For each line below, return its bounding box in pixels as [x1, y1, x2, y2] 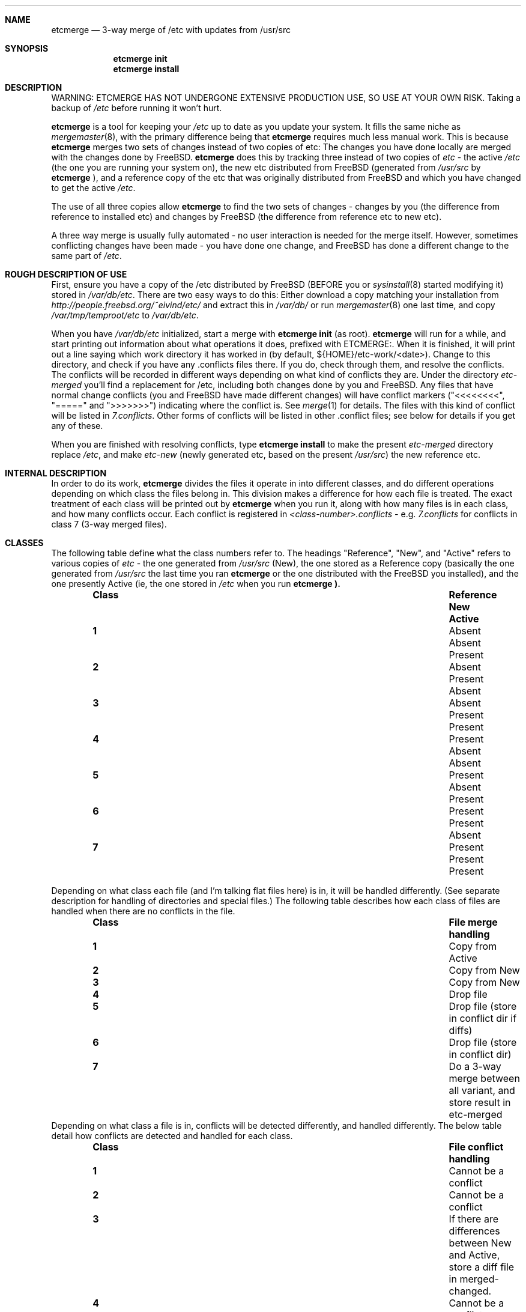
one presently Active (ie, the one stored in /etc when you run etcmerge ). [51, 579, 340, 589]
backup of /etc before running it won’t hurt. [51, 103, 222, 113]
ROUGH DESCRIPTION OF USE [5, 269, 127, 279]
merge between [449, 1072, 520, 1084]
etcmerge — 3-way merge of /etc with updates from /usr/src [51, 25, 291, 35]
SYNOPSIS [5, 43, 49, 53]
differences [449, 1225, 500, 1237]
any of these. [51, 421, 103, 431]
